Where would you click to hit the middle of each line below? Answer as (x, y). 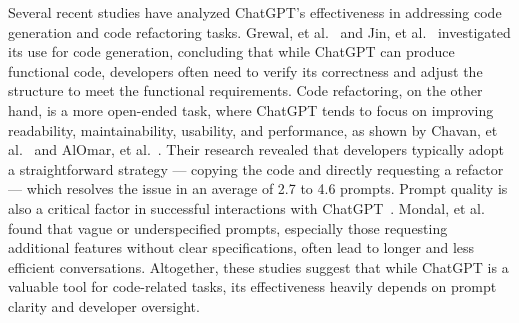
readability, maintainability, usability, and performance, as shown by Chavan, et (253, 129)
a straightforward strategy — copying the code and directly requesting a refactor (256, 168)
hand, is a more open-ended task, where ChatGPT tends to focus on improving (251, 109)
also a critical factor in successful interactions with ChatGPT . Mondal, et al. (246, 207)
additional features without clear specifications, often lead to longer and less (241, 247)
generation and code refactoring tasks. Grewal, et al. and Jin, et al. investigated (259, 31)
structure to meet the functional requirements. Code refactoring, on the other (245, 90)
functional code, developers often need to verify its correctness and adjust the (245, 70)
